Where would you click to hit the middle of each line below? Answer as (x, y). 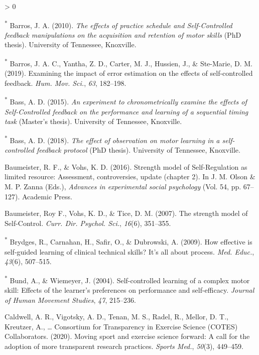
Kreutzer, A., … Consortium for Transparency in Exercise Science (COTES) (121, 326)
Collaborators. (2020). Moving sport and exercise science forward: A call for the (127, 336)
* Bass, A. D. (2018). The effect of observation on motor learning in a (112, 139)
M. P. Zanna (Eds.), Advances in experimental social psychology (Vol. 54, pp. (123, 186)
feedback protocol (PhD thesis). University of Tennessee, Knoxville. (138, 150)
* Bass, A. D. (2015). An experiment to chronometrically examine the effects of (126, 101)
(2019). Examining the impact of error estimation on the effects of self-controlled (129, 73)
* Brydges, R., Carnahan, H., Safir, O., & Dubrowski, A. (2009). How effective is (128, 241)
